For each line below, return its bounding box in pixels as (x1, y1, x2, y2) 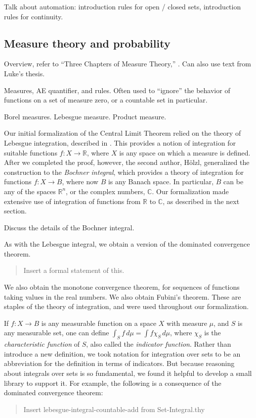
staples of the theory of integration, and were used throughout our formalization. (4, 301, 249, 312)
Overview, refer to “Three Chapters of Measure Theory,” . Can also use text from (4, 58, 251, 69)
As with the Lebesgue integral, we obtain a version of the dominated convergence (4, 239, 250, 249)
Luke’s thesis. (4, 68, 45, 78)
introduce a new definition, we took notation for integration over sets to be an (4, 348, 241, 359)
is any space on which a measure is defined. (119, 147, 251, 157)
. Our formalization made (152, 186, 229, 196)
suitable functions (4, 147, 57, 157)
